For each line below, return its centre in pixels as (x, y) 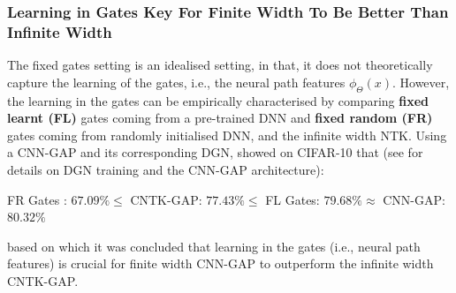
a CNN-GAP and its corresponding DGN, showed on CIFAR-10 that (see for (215, 152)
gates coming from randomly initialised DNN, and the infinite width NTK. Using (227, 135)
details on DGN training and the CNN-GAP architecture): (166, 169)
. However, (421, 82)
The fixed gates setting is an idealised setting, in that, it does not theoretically (220, 65)
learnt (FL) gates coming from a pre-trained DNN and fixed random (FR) (220, 118)
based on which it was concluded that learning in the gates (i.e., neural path (214, 246)
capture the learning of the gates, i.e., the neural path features (176, 82)
